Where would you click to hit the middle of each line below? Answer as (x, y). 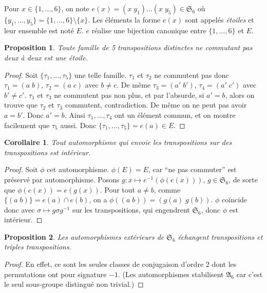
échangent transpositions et (220, 236)
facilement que (27, 125)
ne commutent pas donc (192, 75)
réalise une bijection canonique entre (149, 30)
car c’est (250, 274)
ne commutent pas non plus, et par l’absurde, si (129, 95)
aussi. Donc (78, 125)
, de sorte (243, 179)
